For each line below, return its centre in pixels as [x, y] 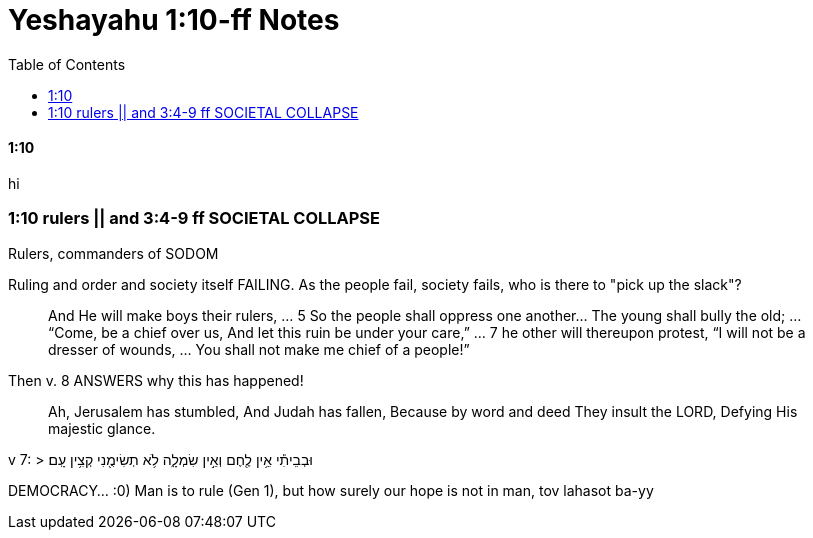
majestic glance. [102, 428]
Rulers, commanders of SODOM [113, 253]
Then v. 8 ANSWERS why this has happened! [156, 380]
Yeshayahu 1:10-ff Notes [174, 20]
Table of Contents [67, 64]
